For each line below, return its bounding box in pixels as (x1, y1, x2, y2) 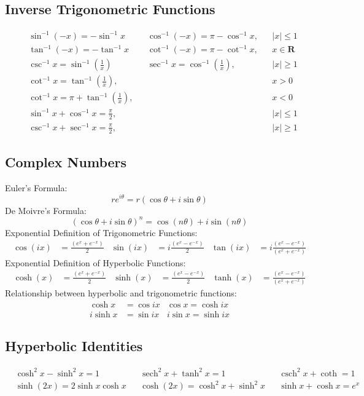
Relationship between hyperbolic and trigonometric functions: (5, 287, 237, 299)
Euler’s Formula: (5, 181, 68, 194)
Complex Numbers (5, 152, 127, 172)
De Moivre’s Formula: (5, 204, 87, 216)
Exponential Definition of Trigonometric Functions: (5, 226, 198, 239)
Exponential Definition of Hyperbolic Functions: (5, 256, 186, 269)
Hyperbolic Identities (5, 336, 143, 355)
